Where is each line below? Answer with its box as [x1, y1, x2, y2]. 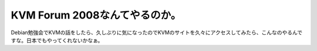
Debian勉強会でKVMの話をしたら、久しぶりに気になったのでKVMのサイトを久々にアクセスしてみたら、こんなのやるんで [11, 29, 302, 36]
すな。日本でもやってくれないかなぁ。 [11, 37, 103, 43]
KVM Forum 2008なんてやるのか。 [11, 9, 181, 21]
